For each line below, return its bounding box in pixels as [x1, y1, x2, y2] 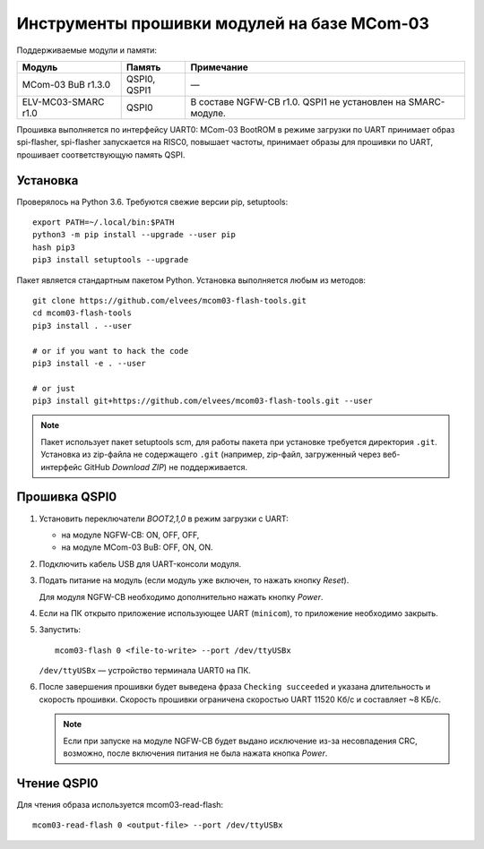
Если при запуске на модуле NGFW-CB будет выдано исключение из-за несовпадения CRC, [63, 735, 419, 746]
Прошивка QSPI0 [16, 489, 117, 505]
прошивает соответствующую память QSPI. [16, 149, 186, 160]
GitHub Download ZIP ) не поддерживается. [83, 461, 248, 472]
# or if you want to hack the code [32, 346, 189, 356]
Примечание [190, 61, 248, 73]
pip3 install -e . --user [32, 358, 147, 368]
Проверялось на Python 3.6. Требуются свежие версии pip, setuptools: [16, 196, 289, 207]
